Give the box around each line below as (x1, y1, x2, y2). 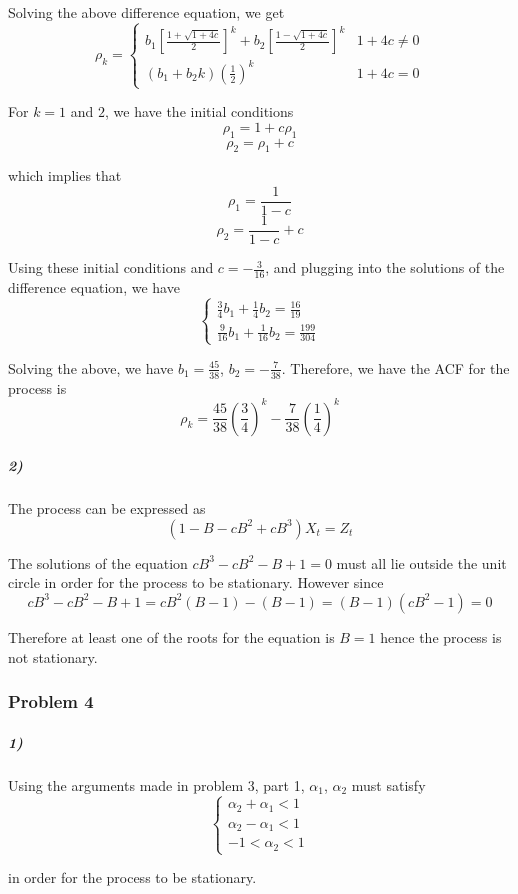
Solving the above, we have (8, 357, 174, 378)
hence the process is (380, 626, 502, 647)
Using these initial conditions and (8, 257, 214, 278)
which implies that (8, 165, 122, 186)
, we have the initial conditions (105, 101, 294, 122)
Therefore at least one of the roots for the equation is (8, 626, 335, 647)
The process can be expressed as (8, 498, 206, 519)
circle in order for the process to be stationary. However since (8, 572, 384, 593)
